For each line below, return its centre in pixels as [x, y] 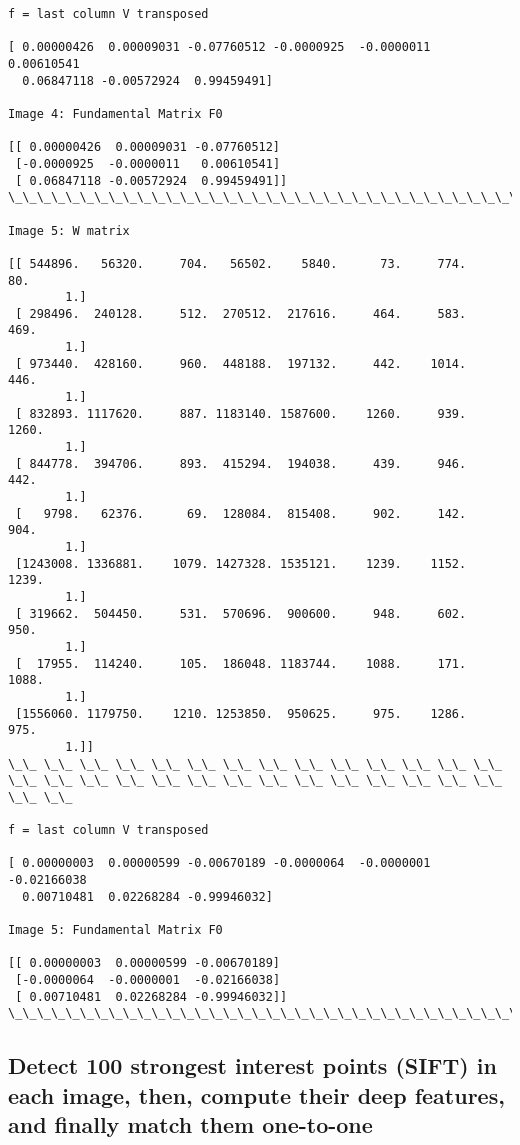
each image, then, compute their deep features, [256, 1094]
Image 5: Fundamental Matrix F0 [115, 930]
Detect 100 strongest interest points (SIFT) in [252, 1065]
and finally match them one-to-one [190, 1124]
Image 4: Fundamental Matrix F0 [115, 113]
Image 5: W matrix [69, 230]
